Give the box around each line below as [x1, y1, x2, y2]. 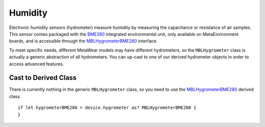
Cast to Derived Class [9, 74, 77, 82]
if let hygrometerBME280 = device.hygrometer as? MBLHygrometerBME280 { [18, 105, 196, 110]
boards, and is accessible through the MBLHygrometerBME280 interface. [9, 38, 158, 44]
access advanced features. [9, 61, 64, 67]
